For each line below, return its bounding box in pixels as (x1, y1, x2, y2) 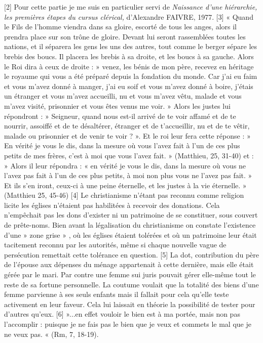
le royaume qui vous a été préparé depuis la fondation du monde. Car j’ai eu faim (4, 71, 257, 81)
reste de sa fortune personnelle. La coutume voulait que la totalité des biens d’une (4, 279, 259, 289)
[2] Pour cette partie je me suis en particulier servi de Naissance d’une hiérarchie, (4, 2, 257, 12)
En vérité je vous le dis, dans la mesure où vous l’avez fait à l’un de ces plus (4, 140, 240, 151)
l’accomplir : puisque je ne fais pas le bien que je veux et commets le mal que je (4, 319, 251, 329)
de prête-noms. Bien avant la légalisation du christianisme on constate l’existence (4, 220, 256, 230)
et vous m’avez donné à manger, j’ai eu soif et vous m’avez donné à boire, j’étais (4, 80, 253, 91)
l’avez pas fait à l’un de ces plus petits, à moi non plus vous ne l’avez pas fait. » (4, 170, 252, 181)
